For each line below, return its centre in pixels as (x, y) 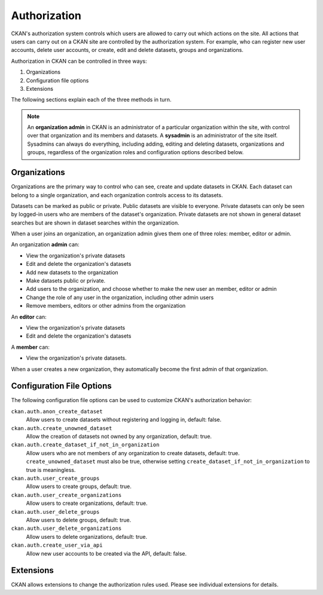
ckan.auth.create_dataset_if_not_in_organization (85, 445)
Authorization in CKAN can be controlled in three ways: (79, 61)
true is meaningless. (51, 470)
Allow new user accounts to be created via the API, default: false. (106, 553)
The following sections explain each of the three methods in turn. (91, 100)
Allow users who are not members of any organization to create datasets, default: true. (133, 453)
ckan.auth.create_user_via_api (57, 545)
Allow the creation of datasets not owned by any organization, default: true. (119, 437)
